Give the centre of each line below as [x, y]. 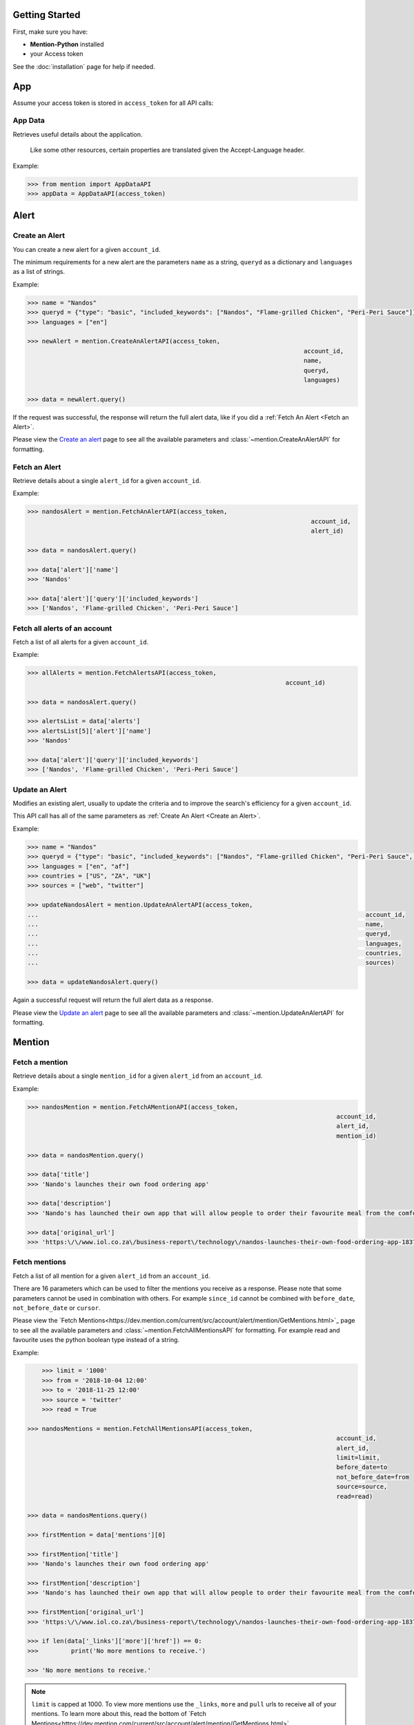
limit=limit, [358, 1458]
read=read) [355, 1496]
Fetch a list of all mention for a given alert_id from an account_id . [111, 1276]
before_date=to [362, 1467]
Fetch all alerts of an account [62, 628]
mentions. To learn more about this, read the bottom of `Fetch [119, 1714]
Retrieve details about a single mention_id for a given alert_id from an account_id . [138, 1076]
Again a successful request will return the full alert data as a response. [113, 1000]
